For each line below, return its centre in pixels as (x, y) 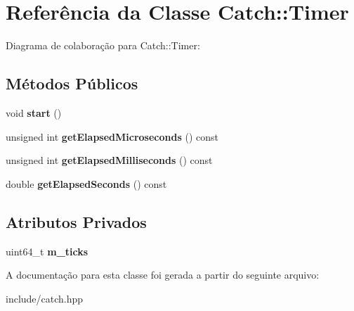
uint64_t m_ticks (47, 251)
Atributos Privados (76, 221)
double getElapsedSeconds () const (86, 183)
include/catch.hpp (45, 298)
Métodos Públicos (72, 83)
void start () (34, 112)
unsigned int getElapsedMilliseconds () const (109, 160)
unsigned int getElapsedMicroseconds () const (112, 136)
